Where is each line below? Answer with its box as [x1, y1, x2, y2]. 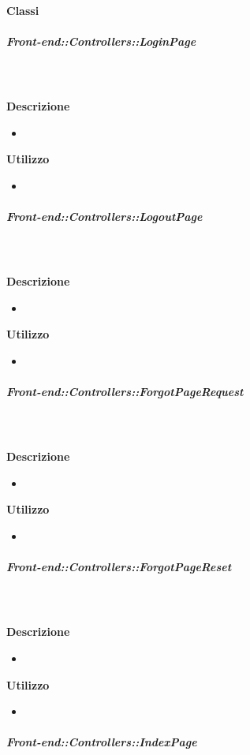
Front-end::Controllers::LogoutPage [6, 207, 203, 224]
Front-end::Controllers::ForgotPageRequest [6, 383, 244, 400]
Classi [6, 2, 39, 18]
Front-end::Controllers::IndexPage [6, 734, 197, 750]
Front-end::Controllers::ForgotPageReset [6, 559, 232, 575]
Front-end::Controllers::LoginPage [6, 32, 196, 49]
